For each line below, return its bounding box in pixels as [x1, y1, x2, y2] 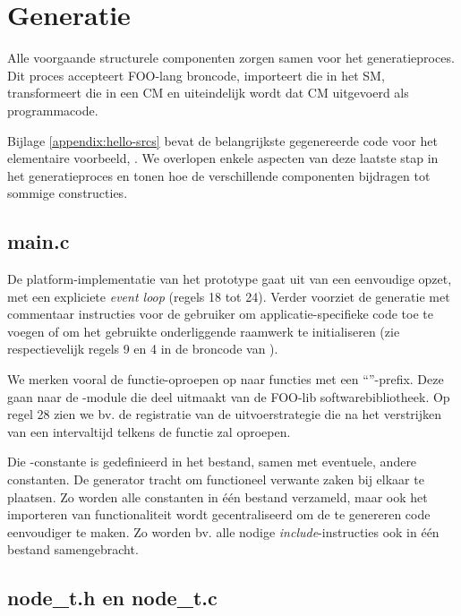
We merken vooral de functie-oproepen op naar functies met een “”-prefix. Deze [7, 370, 444, 389]
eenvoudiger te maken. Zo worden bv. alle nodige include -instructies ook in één [7, 522, 440, 541]
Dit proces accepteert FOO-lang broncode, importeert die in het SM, [7, 65, 385, 84]
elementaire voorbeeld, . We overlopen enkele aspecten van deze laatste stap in [7, 149, 439, 167]
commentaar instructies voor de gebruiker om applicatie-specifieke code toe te [7, 304, 433, 323]
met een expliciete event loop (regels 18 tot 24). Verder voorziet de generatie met [7, 287, 450, 305]
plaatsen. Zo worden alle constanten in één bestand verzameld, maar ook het [7, 487, 428, 506]
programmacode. [7, 100, 98, 119]
